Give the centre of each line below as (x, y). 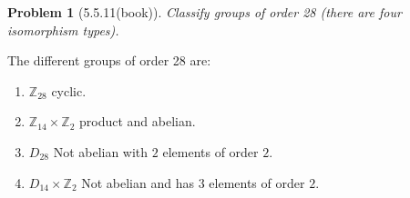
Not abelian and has (138, 182)
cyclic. (69, 90)
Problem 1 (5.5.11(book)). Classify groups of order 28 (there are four (205, 12)
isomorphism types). (63, 30)
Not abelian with (101, 151)
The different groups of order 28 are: (109, 60)
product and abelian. (137, 121)
